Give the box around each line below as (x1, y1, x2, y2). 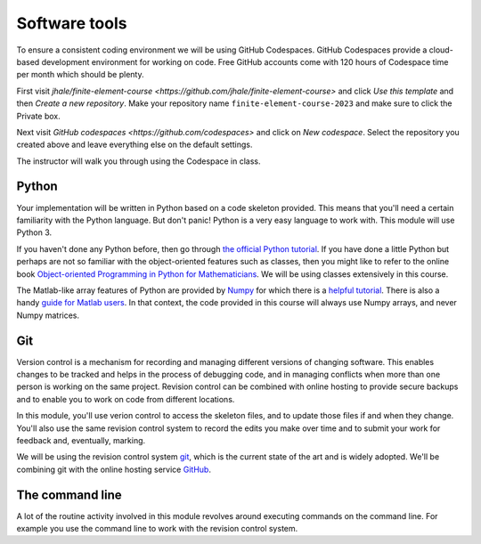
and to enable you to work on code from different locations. (16, 394, 235, 404)
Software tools (16, 13, 127, 33)
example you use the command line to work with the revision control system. (16, 524, 298, 534)
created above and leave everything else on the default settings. (16, 139, 253, 150)
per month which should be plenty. (16, 69, 144, 80)
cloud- (428, 45, 453, 55)
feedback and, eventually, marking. (16, 434, 146, 445)
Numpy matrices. (16, 310, 80, 321)
